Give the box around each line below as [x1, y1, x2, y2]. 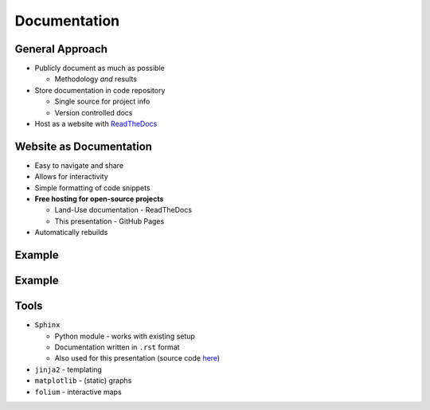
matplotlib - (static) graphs [34, 376, 132, 385]
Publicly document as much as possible [34, 64, 165, 73]
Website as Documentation [14, 139, 153, 153]
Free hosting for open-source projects [34, 194, 164, 204]
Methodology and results [54, 74, 137, 84]
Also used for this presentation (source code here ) [54, 353, 221, 363]
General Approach [14, 42, 107, 56]
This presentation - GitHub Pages [54, 216, 165, 226]
